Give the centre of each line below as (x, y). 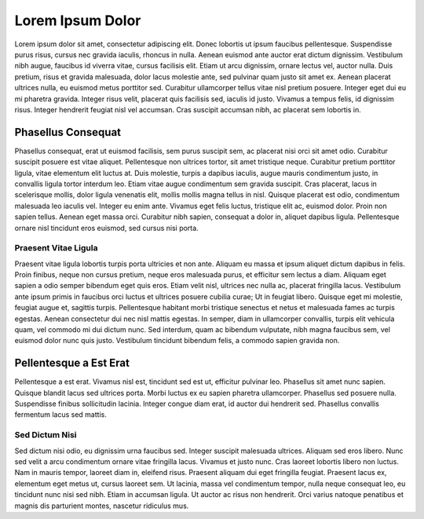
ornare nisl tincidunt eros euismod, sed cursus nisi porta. (107, 228)
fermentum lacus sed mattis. (61, 415)
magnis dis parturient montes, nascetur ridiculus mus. (102, 506)
